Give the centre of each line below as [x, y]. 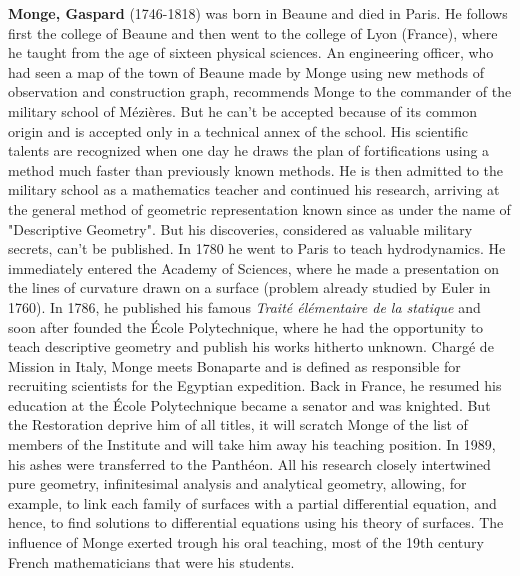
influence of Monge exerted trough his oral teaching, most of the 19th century [246, 542]
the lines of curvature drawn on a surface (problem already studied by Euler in [249, 287]
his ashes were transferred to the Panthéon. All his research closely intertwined [249, 463]
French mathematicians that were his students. [151, 561]
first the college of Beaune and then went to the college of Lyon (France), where [253, 32]
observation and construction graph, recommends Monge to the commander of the [260, 91]
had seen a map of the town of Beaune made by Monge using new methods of [246, 71]
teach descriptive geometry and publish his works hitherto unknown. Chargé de [251, 346]
